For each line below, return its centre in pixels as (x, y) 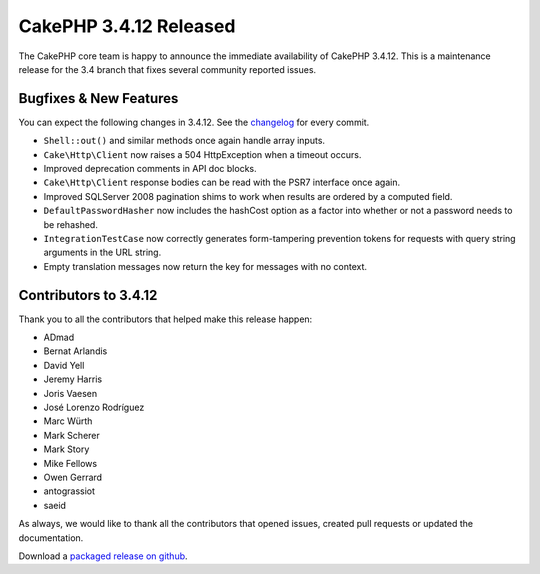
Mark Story (66, 449)
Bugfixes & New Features (98, 98)
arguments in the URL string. (102, 252)
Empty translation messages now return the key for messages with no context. (205, 266)
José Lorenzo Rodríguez (94, 407)
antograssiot (69, 491)
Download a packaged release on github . (103, 556)
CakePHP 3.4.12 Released (127, 26)
